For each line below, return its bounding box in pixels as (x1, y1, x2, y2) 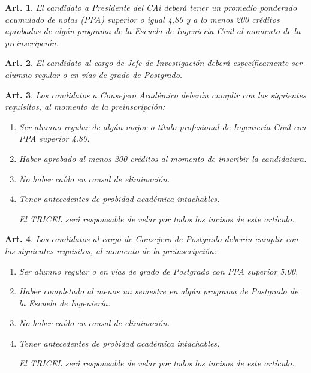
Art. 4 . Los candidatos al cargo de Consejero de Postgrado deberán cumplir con (5, 233, 298, 245)
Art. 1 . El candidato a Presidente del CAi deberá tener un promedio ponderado (5, 1, 297, 13)
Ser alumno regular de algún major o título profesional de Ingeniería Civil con (19, 120, 306, 133)
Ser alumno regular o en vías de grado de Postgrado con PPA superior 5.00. (19, 264, 298, 277)
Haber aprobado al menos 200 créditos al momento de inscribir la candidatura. (19, 152, 307, 164)
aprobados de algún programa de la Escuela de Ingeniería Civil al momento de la (5, 25, 301, 37)
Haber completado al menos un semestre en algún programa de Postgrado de (19, 285, 298, 297)
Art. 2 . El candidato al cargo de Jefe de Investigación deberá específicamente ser (5, 56, 303, 69)
